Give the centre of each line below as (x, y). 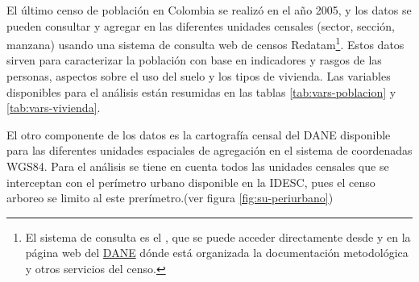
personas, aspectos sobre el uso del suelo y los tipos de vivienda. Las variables (199, 76)
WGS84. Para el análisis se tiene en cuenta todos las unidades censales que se (198, 166)
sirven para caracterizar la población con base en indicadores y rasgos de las (194, 60)
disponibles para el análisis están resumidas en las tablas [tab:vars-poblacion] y (201, 91)
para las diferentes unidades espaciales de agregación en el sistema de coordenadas (209, 150)
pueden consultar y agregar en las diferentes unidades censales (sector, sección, (201, 25)
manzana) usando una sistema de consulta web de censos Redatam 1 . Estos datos (205, 43)
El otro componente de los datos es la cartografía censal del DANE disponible (199, 134)
